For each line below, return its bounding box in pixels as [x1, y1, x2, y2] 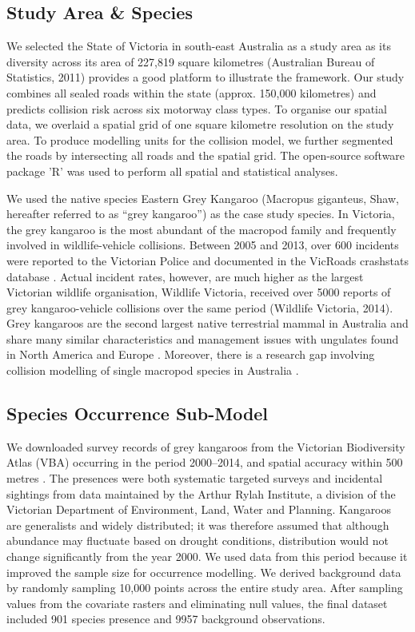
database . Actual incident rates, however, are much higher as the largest [6, 268, 364, 284]
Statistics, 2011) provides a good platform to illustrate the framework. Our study [6, 69, 405, 85]
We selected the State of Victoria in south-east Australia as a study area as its [6, 38, 391, 54]
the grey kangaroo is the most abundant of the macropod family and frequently [6, 221, 397, 237]
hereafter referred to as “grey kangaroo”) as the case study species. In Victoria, [6, 205, 395, 222]
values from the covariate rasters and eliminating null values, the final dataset [6, 594, 388, 611]
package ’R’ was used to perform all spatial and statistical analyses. [6, 162, 338, 179]
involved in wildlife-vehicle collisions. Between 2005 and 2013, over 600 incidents [6, 237, 399, 253]
